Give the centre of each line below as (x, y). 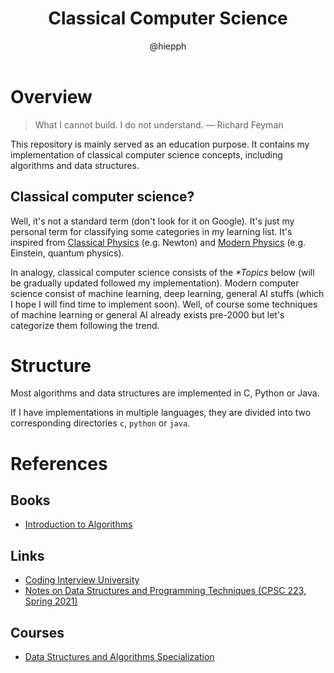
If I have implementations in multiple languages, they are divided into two (161, 413)
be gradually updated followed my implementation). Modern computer (155, 283)
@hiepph (168, 46)
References (59, 463)
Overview (51, 96)
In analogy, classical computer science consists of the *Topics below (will (162, 272)
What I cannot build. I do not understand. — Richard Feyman (159, 124)
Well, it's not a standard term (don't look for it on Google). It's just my (152, 221)
